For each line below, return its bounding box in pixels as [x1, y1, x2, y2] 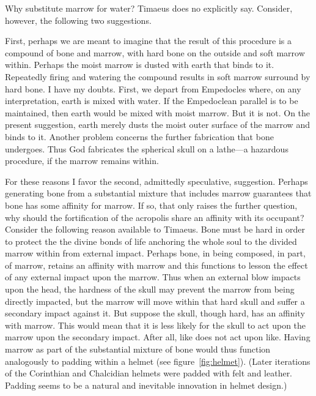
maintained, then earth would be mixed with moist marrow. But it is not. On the [5, 106, 310, 119]
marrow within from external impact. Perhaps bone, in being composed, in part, [5, 247, 306, 260]
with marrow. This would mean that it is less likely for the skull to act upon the [5, 318, 306, 331]
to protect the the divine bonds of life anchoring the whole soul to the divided [5, 234, 297, 247]
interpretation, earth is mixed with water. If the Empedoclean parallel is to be [5, 94, 298, 107]
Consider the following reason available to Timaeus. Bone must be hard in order [5, 223, 306, 236]
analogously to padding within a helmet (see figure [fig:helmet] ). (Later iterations [5, 354, 310, 367]
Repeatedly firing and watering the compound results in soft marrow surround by [5, 70, 310, 83]
